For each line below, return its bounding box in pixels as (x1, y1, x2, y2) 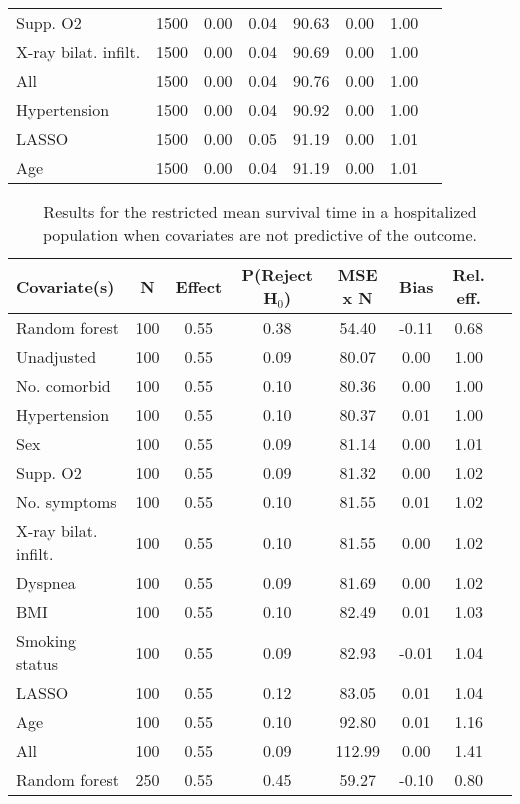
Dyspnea (16, 571, 76, 594)
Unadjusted (16, 345, 97, 368)
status (16, 652, 58, 675)
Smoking (16, 629, 77, 652)
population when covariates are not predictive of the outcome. (42, 223, 477, 246)
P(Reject (241, 263, 313, 286)
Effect (175, 274, 223, 298)
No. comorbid (16, 374, 111, 397)
